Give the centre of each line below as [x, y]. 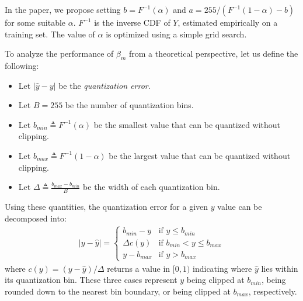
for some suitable [35, 22]
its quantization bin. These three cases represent [91, 280]
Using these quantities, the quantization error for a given [107, 206]
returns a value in [139, 268]
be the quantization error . [105, 85]
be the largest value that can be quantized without [200, 155]
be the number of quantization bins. [129, 105]
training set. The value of [50, 34]
